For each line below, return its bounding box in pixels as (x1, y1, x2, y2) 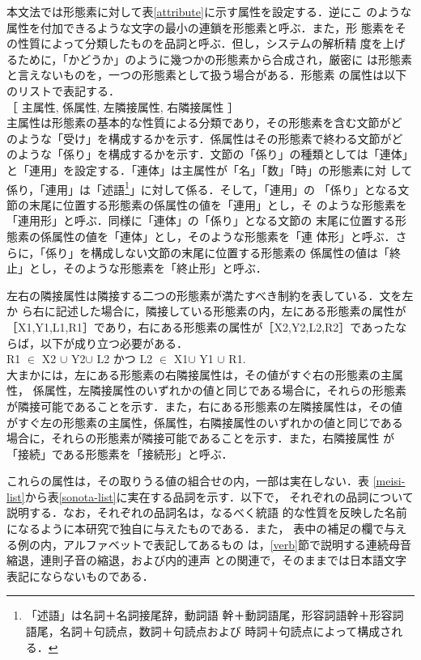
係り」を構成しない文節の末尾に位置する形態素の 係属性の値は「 (45, 243, 389, 260)
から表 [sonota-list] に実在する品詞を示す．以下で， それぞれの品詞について (24, 488, 414, 505)
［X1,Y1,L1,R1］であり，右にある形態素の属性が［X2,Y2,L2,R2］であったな (6, 318, 407, 335)
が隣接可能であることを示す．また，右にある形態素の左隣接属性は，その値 (6, 397, 403, 414)
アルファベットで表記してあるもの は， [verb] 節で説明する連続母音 (62, 535, 411, 552)
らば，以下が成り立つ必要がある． (6, 334, 188, 351)
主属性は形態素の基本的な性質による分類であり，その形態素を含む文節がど (6, 114, 402, 131)
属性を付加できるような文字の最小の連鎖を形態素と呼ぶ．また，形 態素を (6, 19, 395, 36)
